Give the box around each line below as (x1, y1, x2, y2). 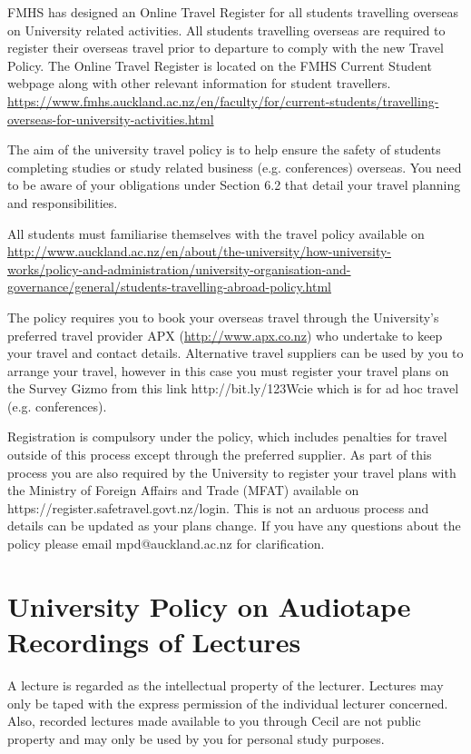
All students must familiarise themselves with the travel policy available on (7, 223, 425, 243)
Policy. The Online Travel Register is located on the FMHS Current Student (7, 55, 432, 74)
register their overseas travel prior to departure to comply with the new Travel (7, 38, 444, 57)
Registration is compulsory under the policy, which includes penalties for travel (7, 427, 447, 446)
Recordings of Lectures (7, 623, 301, 660)
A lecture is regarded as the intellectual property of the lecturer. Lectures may (7, 675, 444, 694)
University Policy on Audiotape (7, 587, 411, 624)
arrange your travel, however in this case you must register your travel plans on (7, 361, 449, 380)
